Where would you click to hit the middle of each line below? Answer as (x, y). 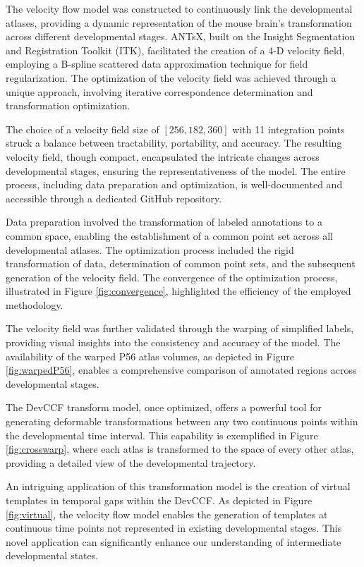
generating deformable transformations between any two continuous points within (182, 421)
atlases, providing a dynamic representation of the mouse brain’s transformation (179, 22)
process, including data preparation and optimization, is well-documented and (174, 184)
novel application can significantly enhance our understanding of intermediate (174, 541)
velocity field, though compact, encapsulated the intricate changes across (163, 156)
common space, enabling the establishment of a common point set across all (170, 235)
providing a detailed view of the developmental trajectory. (131, 462)
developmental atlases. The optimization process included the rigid (150, 249)
